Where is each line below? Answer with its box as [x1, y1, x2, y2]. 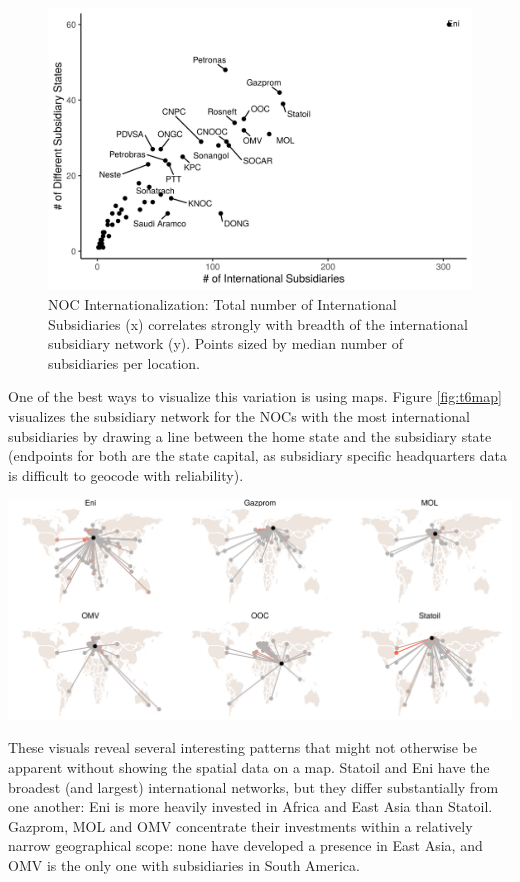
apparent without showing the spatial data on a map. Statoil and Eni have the [8, 757, 490, 778]
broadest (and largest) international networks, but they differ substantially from [8, 776, 499, 797]
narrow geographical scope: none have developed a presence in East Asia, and [8, 835, 483, 856]
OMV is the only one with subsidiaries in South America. [8, 854, 360, 875]
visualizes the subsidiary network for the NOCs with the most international [8, 405, 470, 426]
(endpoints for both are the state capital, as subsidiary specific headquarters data [8, 445, 507, 466]
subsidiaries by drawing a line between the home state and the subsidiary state [8, 425, 492, 446]
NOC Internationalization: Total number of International [48, 293, 397, 314]
